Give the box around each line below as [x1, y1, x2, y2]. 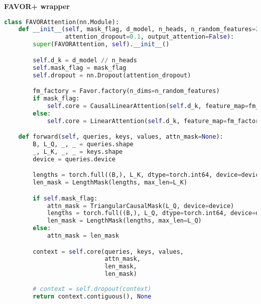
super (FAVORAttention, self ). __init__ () [33, 41, 170, 48]
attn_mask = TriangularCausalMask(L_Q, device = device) [47, 202, 234, 210]
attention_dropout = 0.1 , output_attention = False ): [65, 33, 234, 41]
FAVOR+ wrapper [4, 1, 70, 11]
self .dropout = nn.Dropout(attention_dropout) [33, 71, 191, 79]
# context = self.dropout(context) [33, 285, 152, 292]
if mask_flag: [33, 94, 80, 102]
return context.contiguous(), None [33, 292, 152, 300]
